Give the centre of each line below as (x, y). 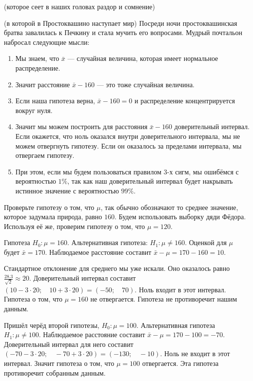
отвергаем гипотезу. (45, 155)
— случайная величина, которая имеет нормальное (143, 58)
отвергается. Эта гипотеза (180, 363)
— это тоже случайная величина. (146, 84)
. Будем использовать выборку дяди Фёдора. (180, 217)
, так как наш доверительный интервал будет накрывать (150, 181)
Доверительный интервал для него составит (69, 344)
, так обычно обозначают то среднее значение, (169, 207)
